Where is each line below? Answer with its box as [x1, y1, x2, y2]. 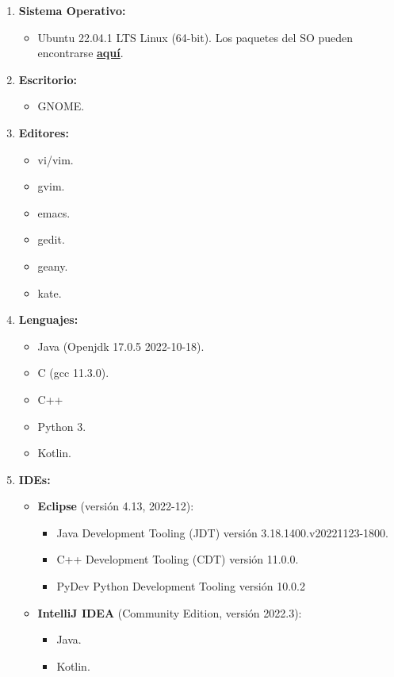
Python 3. [37, 417, 86, 434]
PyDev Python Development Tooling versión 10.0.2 [56, 578, 305, 594]
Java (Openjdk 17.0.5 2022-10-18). [37, 337, 205, 354]
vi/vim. [37, 151, 74, 167]
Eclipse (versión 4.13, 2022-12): [37, 498, 194, 514]
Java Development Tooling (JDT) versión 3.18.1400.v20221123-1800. [56, 524, 388, 540]
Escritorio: [18, 71, 77, 87]
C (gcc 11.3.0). [37, 364, 109, 381]
